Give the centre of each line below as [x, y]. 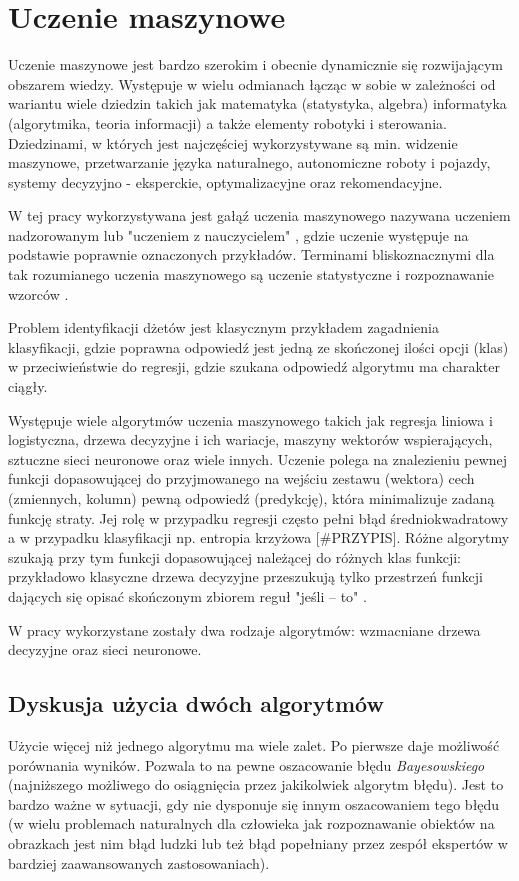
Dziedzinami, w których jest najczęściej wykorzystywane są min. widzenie [233, 142]
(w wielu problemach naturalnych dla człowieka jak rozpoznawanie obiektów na [251, 823]
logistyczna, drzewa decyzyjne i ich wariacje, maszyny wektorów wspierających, [250, 439]
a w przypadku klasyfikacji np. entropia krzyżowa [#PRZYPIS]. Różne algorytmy [259, 537]
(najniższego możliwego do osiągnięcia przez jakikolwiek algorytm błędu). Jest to [256, 784]
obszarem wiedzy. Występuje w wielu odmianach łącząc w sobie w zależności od [252, 83]
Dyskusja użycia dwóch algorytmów [196, 703]
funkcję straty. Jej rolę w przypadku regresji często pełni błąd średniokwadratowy [258, 517]
